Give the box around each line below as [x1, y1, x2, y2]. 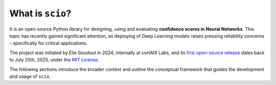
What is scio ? [9, 8, 72, 19]
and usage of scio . [9, 73, 51, 79]
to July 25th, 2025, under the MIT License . [9, 57, 99, 63]
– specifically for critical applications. [9, 40, 88, 46]
